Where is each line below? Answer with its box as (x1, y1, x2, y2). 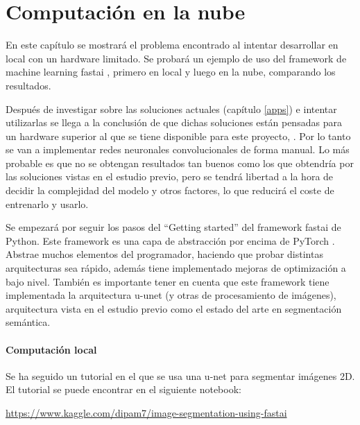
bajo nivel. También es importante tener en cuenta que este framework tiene (6, 274, 329, 288)
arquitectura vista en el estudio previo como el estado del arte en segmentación (6, 301, 342, 315)
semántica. (6, 315, 51, 329)
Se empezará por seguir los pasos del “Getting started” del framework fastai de (6, 220, 341, 234)
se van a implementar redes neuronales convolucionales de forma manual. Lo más (6, 142, 350, 157)
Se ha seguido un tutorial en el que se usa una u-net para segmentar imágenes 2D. (6, 368, 355, 383)
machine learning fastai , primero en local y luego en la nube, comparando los (6, 64, 336, 79)
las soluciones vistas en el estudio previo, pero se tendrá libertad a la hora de (6, 169, 334, 184)
